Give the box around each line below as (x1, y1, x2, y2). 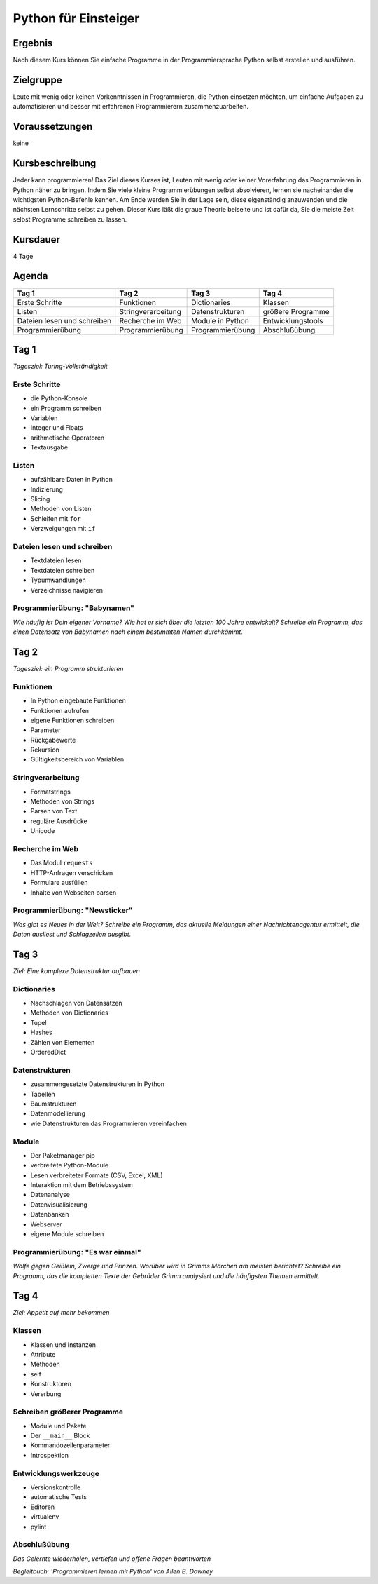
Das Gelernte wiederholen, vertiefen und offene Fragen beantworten (13, 1554, 211, 1563)
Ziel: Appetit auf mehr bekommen (13, 1308, 110, 1317)
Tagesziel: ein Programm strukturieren (13, 665, 124, 672)
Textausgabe (30, 443, 69, 452)
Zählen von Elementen (30, 1038, 95, 1046)
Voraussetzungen (13, 121, 93, 133)
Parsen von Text (30, 807, 78, 815)
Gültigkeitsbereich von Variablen (30, 755, 125, 764)
